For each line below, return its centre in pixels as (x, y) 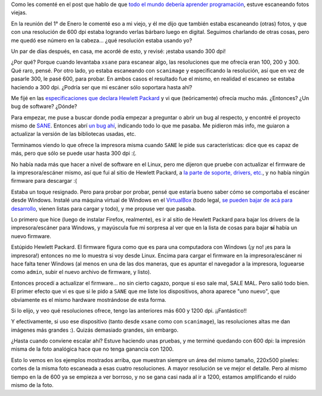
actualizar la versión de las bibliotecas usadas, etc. (74, 134)
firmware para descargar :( (44, 181)
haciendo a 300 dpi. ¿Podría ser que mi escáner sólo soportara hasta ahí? (102, 87)
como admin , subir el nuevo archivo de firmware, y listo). (81, 272)
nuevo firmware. (31, 236)
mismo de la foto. (32, 385)
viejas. (19, 13)
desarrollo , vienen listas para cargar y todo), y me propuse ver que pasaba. (103, 208)
